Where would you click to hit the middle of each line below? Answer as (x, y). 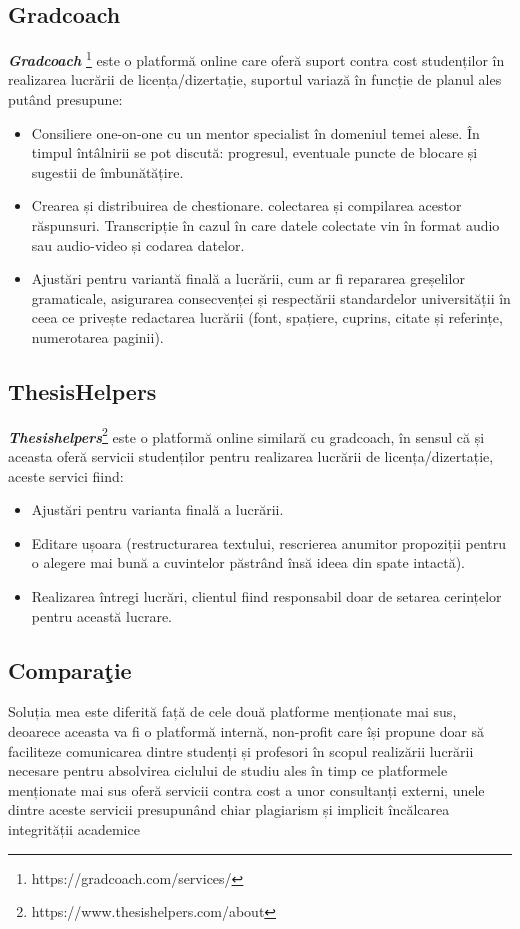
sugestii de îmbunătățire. (107, 171)
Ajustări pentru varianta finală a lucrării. (157, 509)
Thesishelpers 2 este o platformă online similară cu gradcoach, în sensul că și (246, 435)
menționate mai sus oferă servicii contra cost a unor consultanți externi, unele (246, 789)
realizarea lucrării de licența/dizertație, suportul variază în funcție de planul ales (255, 79)
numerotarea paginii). (97, 336)
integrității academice (74, 828)
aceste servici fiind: (66, 475)
